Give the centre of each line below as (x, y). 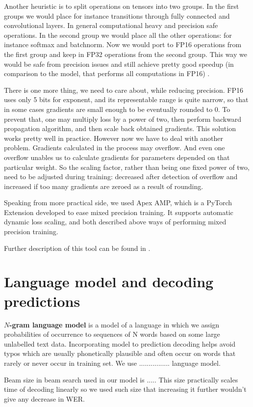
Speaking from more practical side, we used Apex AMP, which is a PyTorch (118, 203)
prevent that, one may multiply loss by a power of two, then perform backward (123, 119)
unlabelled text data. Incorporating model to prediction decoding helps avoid (120, 343)
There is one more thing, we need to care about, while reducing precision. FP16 (124, 90)
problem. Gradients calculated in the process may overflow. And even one (114, 148)
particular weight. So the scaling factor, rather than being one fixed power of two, (127, 167)
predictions (42, 301)
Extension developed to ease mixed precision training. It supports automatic (119, 212)
